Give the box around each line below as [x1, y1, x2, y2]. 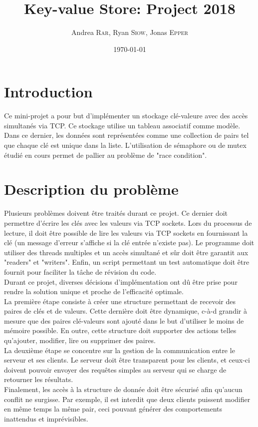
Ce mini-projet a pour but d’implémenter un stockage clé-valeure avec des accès [4, 110, 248, 121]
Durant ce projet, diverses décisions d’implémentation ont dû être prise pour [4, 276, 238, 287]
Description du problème [4, 179, 179, 199]
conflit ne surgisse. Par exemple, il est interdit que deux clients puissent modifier [4, 394, 251, 404]
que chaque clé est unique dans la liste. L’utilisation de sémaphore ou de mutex [4, 140, 247, 150]
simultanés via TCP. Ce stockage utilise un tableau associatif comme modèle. [4, 120, 241, 130]
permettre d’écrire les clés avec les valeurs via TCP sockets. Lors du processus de [4, 217, 252, 228]
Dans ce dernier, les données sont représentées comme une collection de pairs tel [4, 130, 249, 140]
